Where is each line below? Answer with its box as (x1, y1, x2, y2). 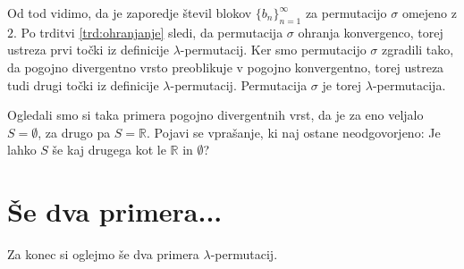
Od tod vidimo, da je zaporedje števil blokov (7, 4, 252, 21)
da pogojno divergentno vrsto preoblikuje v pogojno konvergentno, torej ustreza (7, 57, 444, 76)
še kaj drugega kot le (52, 140, 166, 159)
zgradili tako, (382, 40, 454, 59)
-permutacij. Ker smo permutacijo (180, 40, 367, 59)
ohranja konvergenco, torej (298, 22, 443, 41)
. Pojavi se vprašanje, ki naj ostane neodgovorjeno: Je (147, 122, 441, 141)
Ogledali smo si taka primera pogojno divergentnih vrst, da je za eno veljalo (7, 105, 424, 124)
